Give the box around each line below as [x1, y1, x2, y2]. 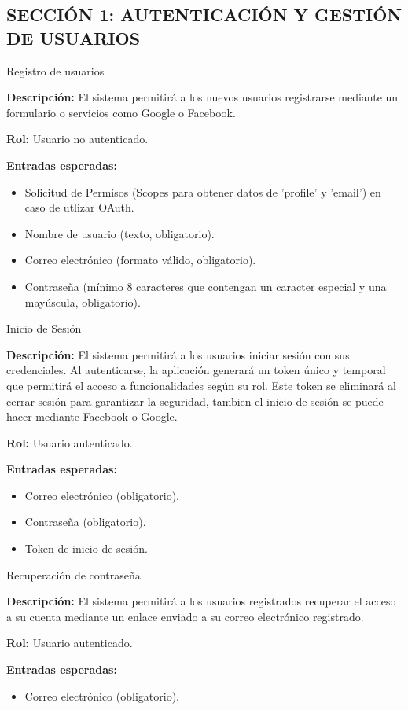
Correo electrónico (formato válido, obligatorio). [24, 252, 256, 268]
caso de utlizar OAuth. [24, 199, 134, 215]
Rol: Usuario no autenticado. [6, 131, 149, 147]
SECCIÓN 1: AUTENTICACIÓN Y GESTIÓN [6, 2, 402, 27]
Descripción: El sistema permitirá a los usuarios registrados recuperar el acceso [6, 593, 396, 609]
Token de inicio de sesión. [24, 540, 148, 557]
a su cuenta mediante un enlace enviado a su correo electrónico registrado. [6, 608, 364, 624]
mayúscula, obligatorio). [24, 293, 141, 310]
